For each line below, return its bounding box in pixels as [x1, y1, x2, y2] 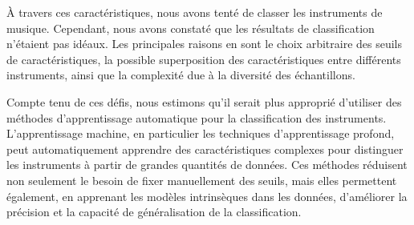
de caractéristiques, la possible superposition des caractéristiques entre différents [6, 50, 401, 67]
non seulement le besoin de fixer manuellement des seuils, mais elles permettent [6, 171, 397, 188]
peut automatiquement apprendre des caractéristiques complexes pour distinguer [6, 140, 404, 157]
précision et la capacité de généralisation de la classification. [6, 203, 302, 220]
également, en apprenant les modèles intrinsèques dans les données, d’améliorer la [6, 187, 408, 204]
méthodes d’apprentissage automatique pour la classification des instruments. [6, 109, 387, 126]
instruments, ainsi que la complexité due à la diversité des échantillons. [6, 66, 355, 83]
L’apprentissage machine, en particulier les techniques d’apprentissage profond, [6, 125, 395, 142]
